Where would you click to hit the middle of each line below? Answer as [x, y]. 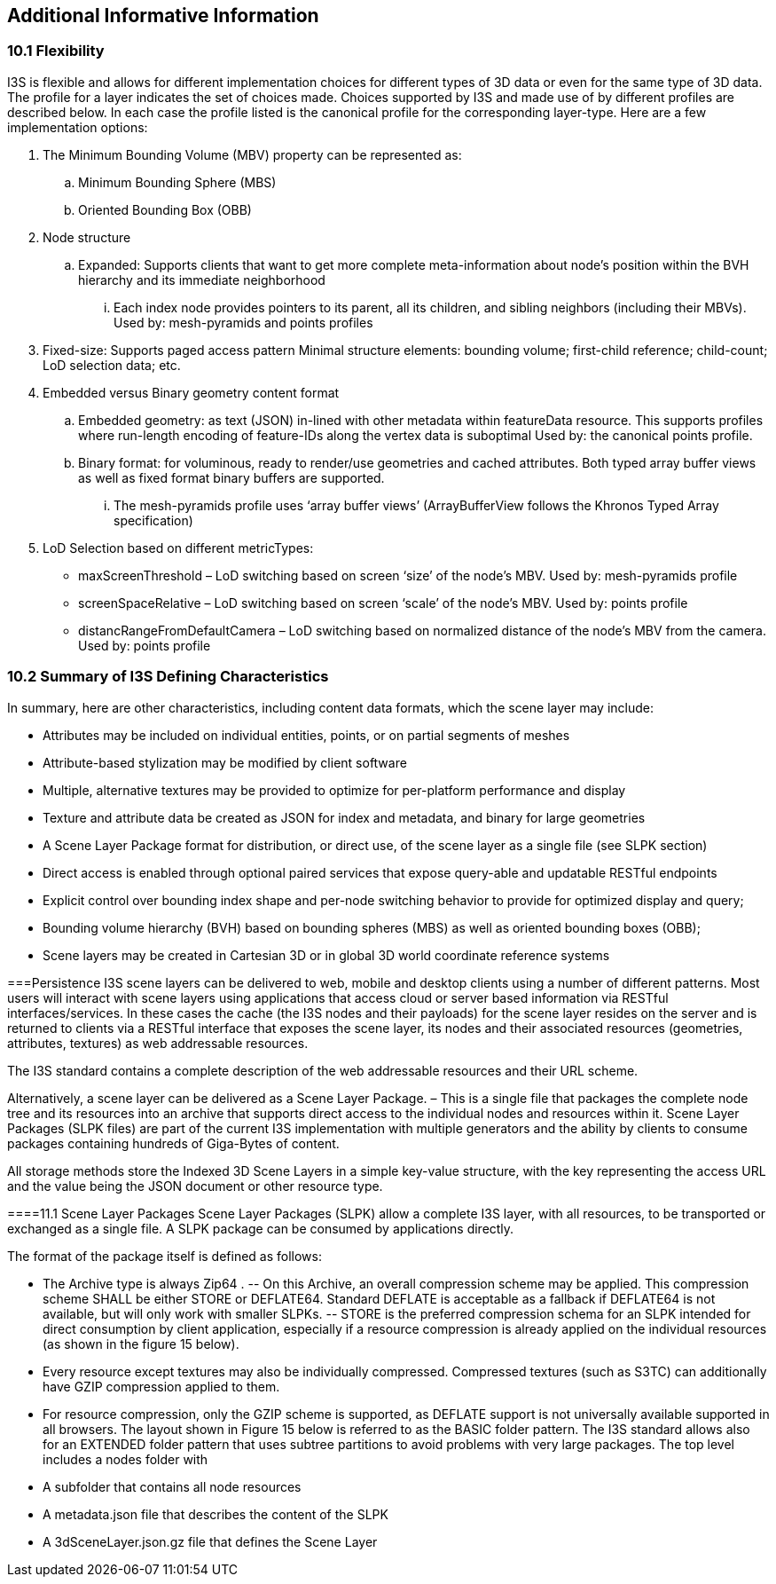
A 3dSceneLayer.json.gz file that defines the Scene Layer [210, 1541]
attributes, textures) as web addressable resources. [158, 1043]
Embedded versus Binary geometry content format [191, 392]
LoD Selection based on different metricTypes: [178, 548]
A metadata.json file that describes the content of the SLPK [216, 1514]
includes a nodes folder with [125, 1459]
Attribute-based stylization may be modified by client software [225, 762]
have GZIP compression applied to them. [161, 1386]
